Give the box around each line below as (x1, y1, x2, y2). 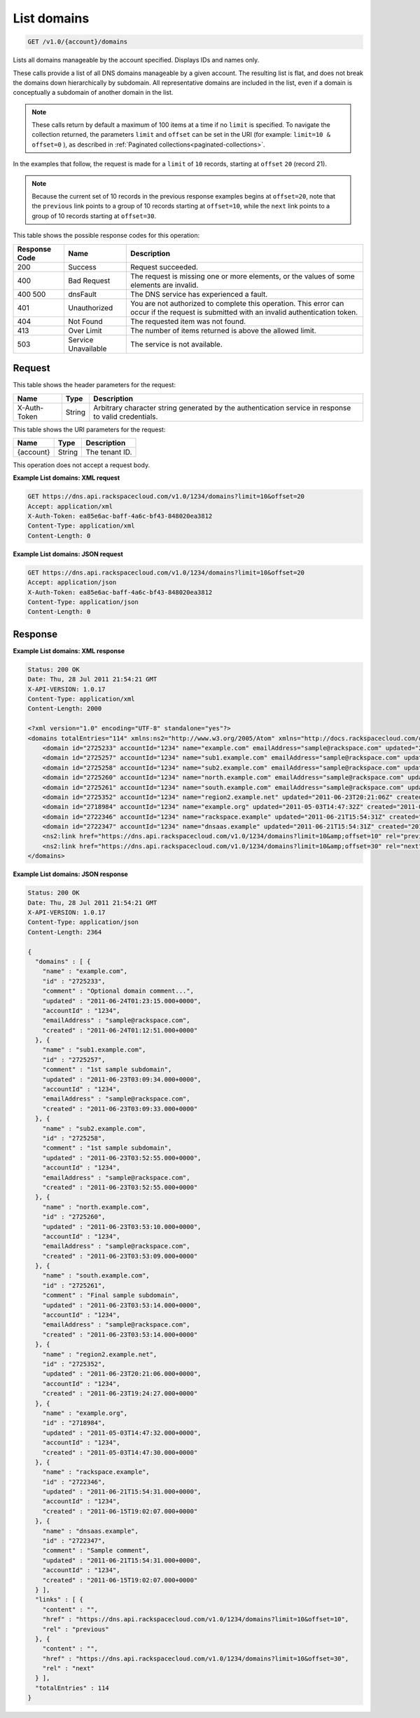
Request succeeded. (130, 262, 199, 271)
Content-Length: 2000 (27, 705, 102, 713)
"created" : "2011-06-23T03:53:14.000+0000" (42, 1330, 198, 1338)
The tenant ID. (85, 447, 132, 457)
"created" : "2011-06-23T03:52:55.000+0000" (42, 1183, 198, 1191)
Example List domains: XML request (13, 474, 120, 482)
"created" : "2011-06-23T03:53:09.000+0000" (42, 1252, 198, 1260)
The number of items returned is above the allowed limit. (130, 326, 316, 335)
